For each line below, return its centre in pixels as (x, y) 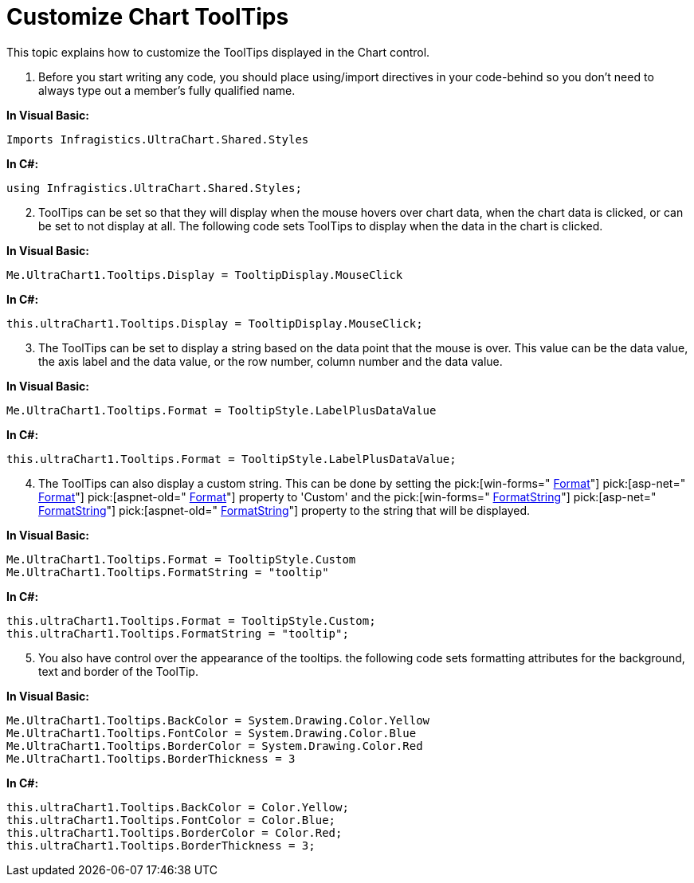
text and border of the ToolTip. (118, 671)
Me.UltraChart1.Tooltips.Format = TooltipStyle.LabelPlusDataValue (222, 410)
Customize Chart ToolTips (148, 17)
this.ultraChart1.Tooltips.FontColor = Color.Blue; (171, 820)
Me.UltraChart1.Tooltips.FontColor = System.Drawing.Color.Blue (212, 733)
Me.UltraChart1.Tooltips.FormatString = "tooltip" (168, 572)
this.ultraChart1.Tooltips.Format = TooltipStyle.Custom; (191, 620)
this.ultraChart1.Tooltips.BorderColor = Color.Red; (174, 832)
